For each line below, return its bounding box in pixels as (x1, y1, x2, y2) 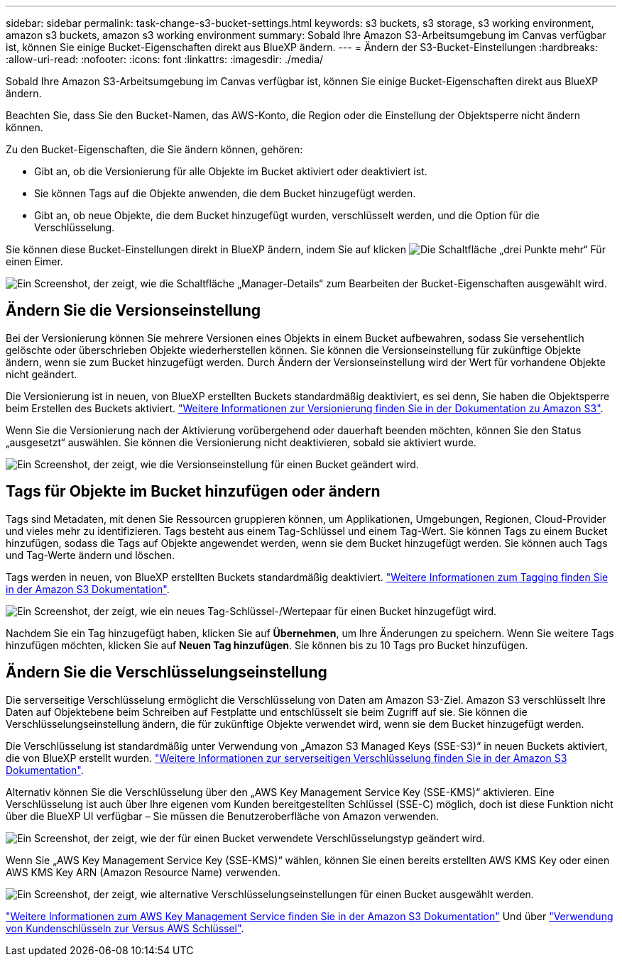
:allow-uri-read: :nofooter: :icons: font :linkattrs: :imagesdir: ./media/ (6, 53, 324, 65)
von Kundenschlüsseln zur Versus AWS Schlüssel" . (6, 922, 244, 934)
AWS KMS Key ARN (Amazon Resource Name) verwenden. (6, 866, 280, 878)
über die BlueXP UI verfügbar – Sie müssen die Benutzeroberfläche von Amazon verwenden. (6, 809, 440, 822)
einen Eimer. (6, 255, 63, 267)
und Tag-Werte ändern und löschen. (6, 548, 175, 561)
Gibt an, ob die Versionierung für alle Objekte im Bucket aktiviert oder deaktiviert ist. (34, 165, 427, 177)
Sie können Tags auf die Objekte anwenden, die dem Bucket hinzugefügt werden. (34, 187, 416, 199)
